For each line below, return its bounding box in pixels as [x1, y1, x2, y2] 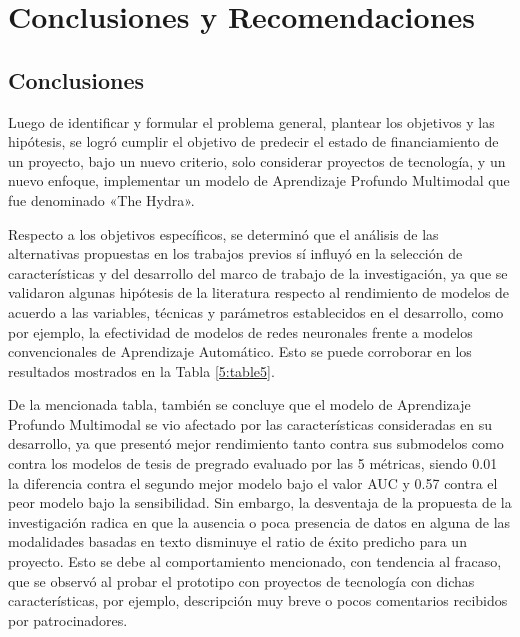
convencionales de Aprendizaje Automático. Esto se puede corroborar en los [8, 341, 472, 362]
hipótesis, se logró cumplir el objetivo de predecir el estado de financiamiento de [8, 131, 499, 152]
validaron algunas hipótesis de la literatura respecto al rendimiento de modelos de [8, 282, 510, 303]
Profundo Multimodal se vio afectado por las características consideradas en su [8, 413, 492, 434]
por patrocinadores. [8, 609, 128, 630]
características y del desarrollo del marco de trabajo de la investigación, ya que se [8, 262, 508, 283]
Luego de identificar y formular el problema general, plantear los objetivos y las [8, 111, 495, 132]
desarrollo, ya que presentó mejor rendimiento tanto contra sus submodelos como [8, 433, 504, 454]
